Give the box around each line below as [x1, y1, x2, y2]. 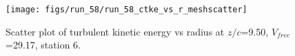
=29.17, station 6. [6, 38, 81, 52]
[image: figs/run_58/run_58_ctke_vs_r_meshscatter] [6, 5, 247, 14]
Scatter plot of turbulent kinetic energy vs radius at [6, 24, 225, 38]
